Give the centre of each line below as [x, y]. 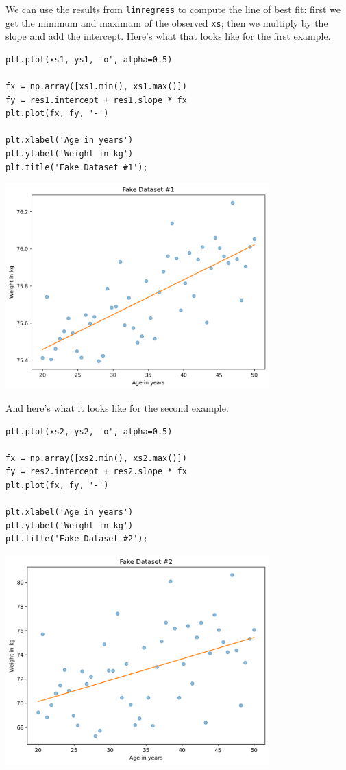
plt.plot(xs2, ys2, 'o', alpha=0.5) [89, 431]
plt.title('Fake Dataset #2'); [77, 539]
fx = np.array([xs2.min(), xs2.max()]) [96, 458]
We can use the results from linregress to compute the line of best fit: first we [173, 9]
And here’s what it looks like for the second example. [117, 408]
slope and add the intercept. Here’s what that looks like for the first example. [168, 36]
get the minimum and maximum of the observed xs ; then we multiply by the [167, 22]
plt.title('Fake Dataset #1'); [77, 167]
